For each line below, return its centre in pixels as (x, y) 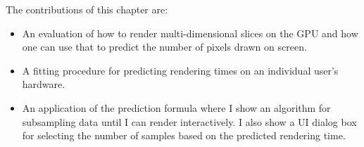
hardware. (44, 84)
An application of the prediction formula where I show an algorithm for (176, 107)
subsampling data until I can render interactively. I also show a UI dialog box (189, 121)
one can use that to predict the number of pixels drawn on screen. (164, 47)
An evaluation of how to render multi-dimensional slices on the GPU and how (190, 33)
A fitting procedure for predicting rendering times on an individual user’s (180, 70)
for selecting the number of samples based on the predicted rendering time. (184, 135)
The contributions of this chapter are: (87, 9)
